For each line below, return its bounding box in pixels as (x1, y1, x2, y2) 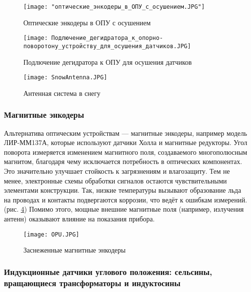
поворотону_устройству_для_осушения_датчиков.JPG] (23, 42, 191, 50)
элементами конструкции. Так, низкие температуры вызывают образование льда (4, 185, 241, 195)
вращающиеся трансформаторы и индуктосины (4, 276, 181, 289)
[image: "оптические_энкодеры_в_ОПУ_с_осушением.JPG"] (23, 3, 205, 10)
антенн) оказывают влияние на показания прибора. (4, 213, 155, 223)
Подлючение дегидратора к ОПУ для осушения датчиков (23, 56, 192, 67)
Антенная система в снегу (23, 88, 101, 98)
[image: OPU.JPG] (23, 231, 79, 238)
